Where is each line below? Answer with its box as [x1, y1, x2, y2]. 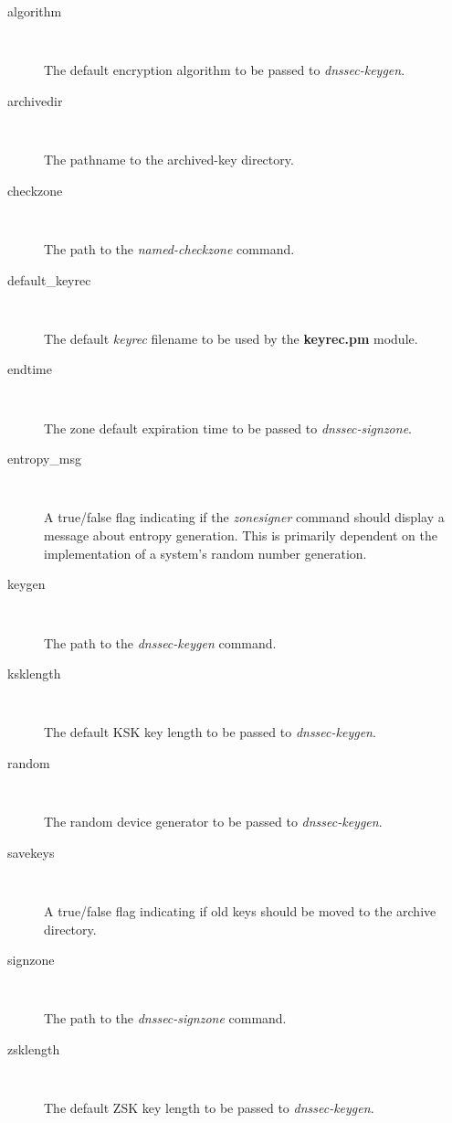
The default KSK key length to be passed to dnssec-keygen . [44, 722, 376, 742]
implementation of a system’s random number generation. [44, 543, 367, 562]
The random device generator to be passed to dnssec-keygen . [44, 812, 383, 831]
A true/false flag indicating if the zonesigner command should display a [44, 508, 445, 527]
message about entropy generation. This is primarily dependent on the [44, 526, 437, 545]
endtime [7, 359, 52, 379]
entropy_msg [7, 449, 82, 468]
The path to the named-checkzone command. [44, 239, 295, 258]
